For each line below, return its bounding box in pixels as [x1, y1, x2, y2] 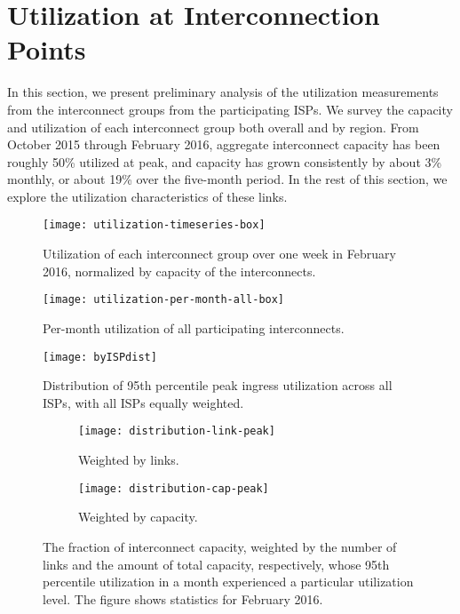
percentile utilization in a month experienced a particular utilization [43, 572, 414, 591]
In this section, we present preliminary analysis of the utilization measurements [7, 83, 439, 101]
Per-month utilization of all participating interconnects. [43, 318, 345, 337]
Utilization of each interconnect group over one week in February [43, 244, 396, 263]
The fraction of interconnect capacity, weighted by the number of [43, 537, 397, 555]
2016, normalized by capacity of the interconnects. [43, 261, 316, 280]
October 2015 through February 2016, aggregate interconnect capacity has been [7, 135, 440, 154]
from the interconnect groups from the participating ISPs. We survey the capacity [7, 100, 453, 118]
